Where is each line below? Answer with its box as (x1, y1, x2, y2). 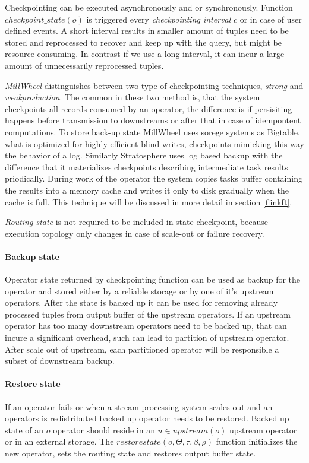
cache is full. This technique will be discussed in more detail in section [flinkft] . (5, 195, 292, 208)
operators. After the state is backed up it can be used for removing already (5, 296, 278, 309)
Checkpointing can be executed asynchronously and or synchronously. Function (5, 1, 293, 13)
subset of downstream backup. (5, 354, 115, 367)
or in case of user (239, 12, 302, 25)
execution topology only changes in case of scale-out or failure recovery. (5, 227, 264, 239)
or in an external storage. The (5, 435, 114, 448)
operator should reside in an (53, 423, 155, 436)
